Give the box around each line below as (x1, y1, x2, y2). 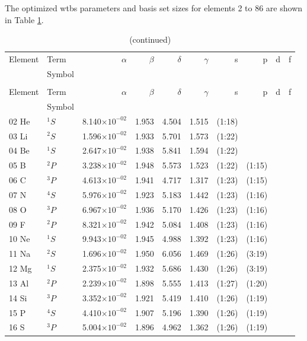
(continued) (129, 33, 171, 46)
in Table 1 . (5, 13, 44, 26)
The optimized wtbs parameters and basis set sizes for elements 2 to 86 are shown (5, 2, 303, 14)
